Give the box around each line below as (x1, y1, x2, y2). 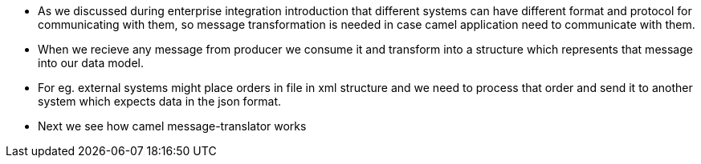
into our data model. (38, 56, 145, 70)
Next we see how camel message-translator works (38, 119, 307, 133)
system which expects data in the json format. (38, 94, 282, 108)
